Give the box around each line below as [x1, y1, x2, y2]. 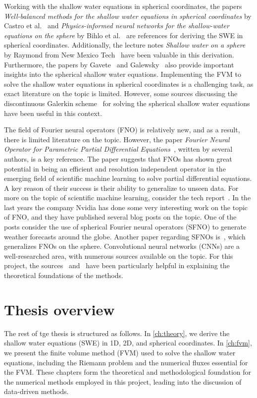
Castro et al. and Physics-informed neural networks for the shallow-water [4, 20, 229, 31]
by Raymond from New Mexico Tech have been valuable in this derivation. [4, 49, 234, 59]
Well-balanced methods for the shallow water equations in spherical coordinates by [4, 10, 252, 21]
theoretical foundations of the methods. [4, 270, 123, 281]
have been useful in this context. [4, 108, 103, 118]
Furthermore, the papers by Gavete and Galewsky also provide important [4, 59, 234, 69]
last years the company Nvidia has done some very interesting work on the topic [4, 202, 248, 212]
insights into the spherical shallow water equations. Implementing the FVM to [4, 69, 241, 79]
